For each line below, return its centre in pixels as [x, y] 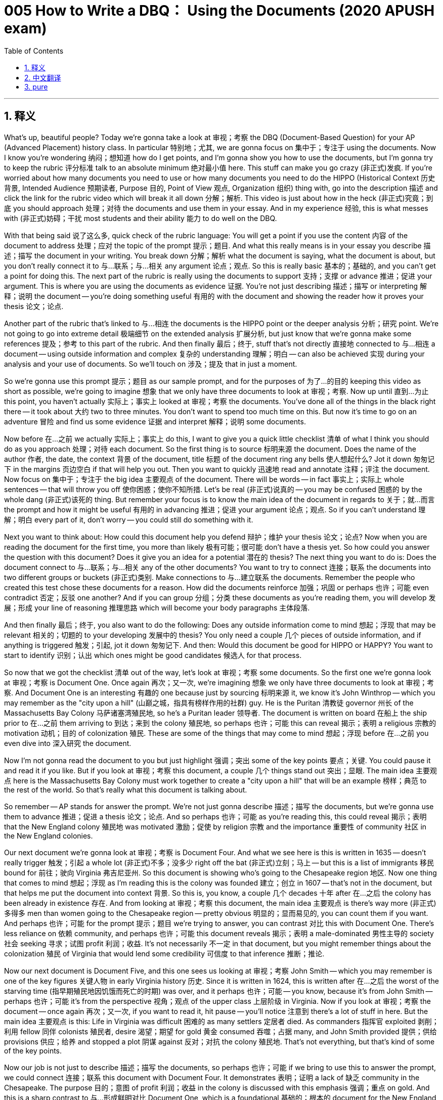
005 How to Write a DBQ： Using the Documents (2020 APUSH [219, 11]
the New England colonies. [49, 835]
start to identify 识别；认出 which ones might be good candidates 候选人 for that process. [153, 655]
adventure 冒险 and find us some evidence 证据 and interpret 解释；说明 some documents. [155, 421]
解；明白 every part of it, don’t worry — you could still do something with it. [129, 519]
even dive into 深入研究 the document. [68, 743]
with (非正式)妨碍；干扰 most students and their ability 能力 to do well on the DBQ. [141, 218]
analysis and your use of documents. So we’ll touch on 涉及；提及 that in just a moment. [151, 364]
